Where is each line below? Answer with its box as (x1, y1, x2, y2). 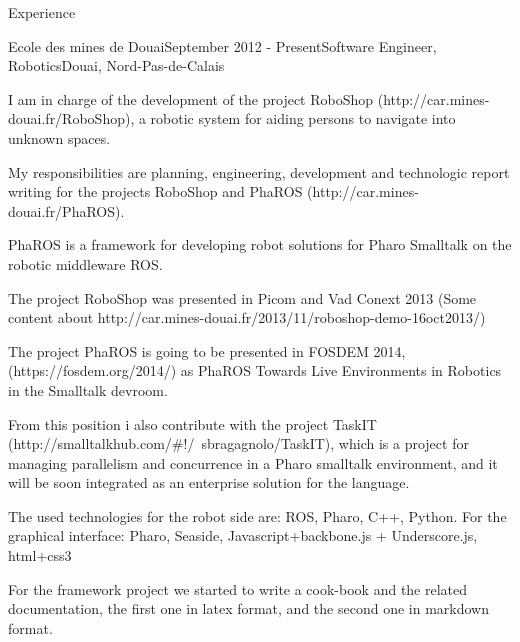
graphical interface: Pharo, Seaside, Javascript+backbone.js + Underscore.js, (8, 525, 478, 546)
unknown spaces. (8, 127, 111, 148)
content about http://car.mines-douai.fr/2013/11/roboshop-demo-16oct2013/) (8, 307, 486, 328)
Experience (8, 2, 76, 22)
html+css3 (8, 545, 72, 566)
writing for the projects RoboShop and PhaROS (8, 181, 303, 202)
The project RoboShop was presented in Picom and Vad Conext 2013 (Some (8, 287, 477, 308)
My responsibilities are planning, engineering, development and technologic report (8, 161, 510, 182)
